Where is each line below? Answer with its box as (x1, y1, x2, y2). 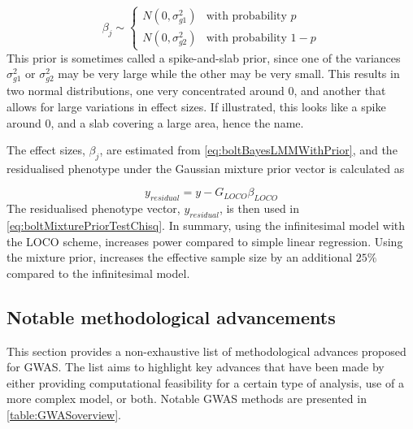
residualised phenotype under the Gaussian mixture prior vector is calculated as (7, 159, 405, 176)
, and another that (293, 82, 386, 99)
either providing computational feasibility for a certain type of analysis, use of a (7, 374, 404, 391)
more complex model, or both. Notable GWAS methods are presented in (7, 390, 367, 407)
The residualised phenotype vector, (7, 200, 180, 217)
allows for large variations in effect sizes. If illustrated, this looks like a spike (7, 97, 386, 115)
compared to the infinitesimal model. (7, 264, 190, 281)
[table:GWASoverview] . (7, 406, 121, 423)
